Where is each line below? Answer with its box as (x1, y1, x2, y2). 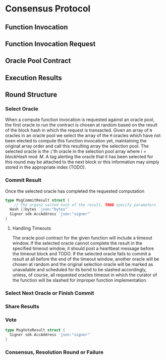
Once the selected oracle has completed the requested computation (5, 188, 145, 194)
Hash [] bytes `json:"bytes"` (9, 207, 70, 212)
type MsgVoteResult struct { (5, 328, 65, 333)
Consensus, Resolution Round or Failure (5, 349, 104, 356)
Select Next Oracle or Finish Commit (5, 290, 94, 297)
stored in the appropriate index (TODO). (5, 164, 86, 170)
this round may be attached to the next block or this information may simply (5, 159, 160, 165)
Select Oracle (5, 106, 39, 113)
